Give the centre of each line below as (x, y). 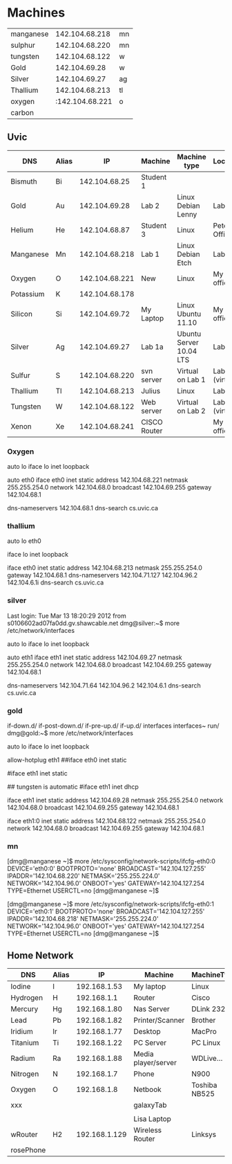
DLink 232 (208, 1009)
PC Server (150, 1043)
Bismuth (24, 181)
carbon (22, 112)
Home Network (40, 955)
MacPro (204, 1032)
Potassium (28, 294)
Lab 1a (152, 346)
